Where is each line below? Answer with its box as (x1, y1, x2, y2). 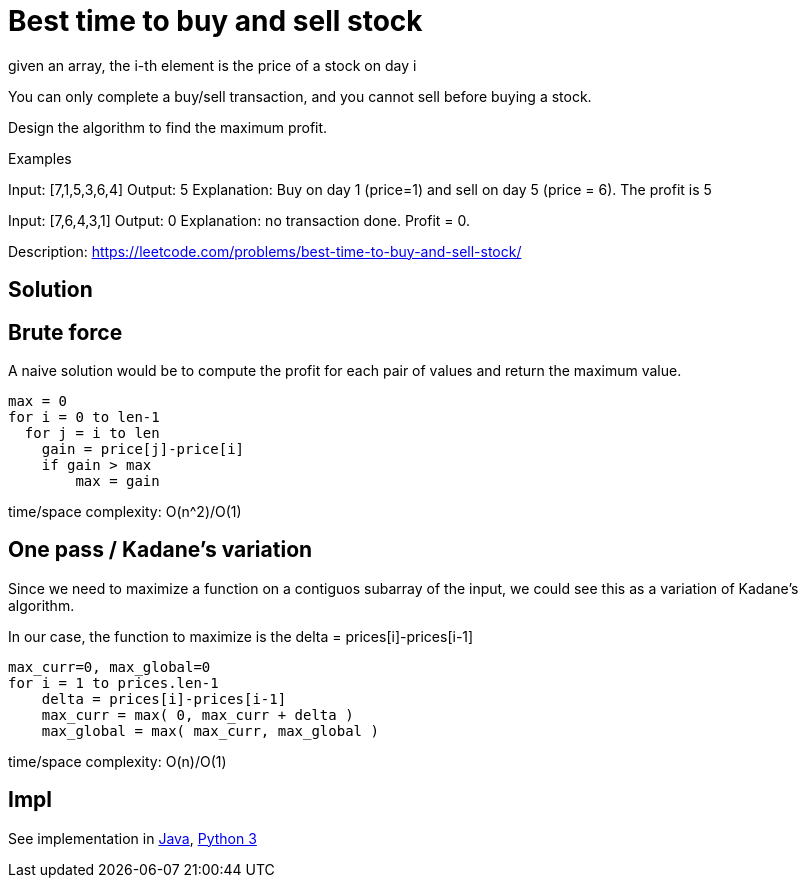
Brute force (8, 319, 123, 345)
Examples (8, 149, 72, 167)
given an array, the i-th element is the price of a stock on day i (8, 56, 417, 74)
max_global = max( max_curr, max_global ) (41, 722, 379, 739)
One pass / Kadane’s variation (8, 537, 313, 563)
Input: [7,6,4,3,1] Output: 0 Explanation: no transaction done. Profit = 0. (8, 211, 471, 229)
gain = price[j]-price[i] (41, 441, 245, 458)
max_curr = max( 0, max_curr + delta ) (41, 706, 354, 723)
